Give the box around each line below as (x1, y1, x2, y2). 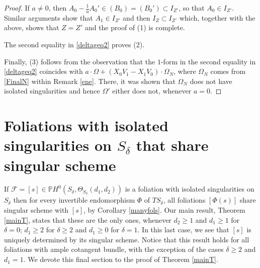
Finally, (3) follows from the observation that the (4, 56, 155, 66)
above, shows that (4, 22, 59, 33)
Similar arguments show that (4, 12, 93, 23)
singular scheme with (4, 205, 69, 215)
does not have (190, 75, 232, 86)
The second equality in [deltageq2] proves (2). (4, 39, 145, 50)
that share (136, 135, 209, 155)
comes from (210, 66, 246, 76)
